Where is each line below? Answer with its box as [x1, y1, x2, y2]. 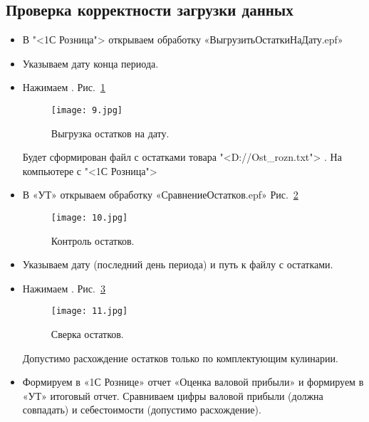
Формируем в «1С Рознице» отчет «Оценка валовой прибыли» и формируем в [22, 374, 364, 389]
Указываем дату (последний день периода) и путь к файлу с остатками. [22, 257, 333, 272]
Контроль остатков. [51, 233, 135, 248]
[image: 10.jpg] [51, 213, 128, 223]
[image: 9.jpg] [51, 105, 123, 115]
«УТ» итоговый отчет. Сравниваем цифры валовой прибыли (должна [22, 388, 323, 403]
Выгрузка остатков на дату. [51, 125, 170, 140]
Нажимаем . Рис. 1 [22, 80, 105, 95]
